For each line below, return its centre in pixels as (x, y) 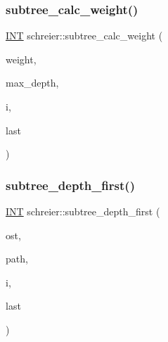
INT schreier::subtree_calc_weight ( (84, 36)
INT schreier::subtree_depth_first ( (83, 211)
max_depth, (32, 83)
